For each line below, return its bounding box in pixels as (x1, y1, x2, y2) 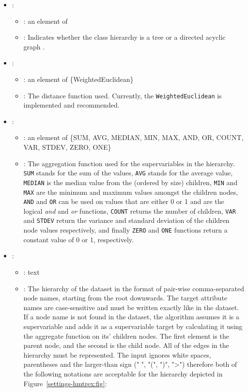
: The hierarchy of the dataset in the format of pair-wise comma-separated (23, 283, 244, 293)
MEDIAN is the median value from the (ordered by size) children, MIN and (23, 177, 238, 187)
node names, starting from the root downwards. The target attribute (23, 293, 228, 303)
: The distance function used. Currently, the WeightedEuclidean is (23, 90, 222, 100)
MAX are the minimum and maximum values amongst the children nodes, (23, 187, 238, 197)
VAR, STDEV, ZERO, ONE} (23, 142, 111, 152)
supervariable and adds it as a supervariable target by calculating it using (23, 321, 243, 331)
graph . (23, 41, 45, 51)
